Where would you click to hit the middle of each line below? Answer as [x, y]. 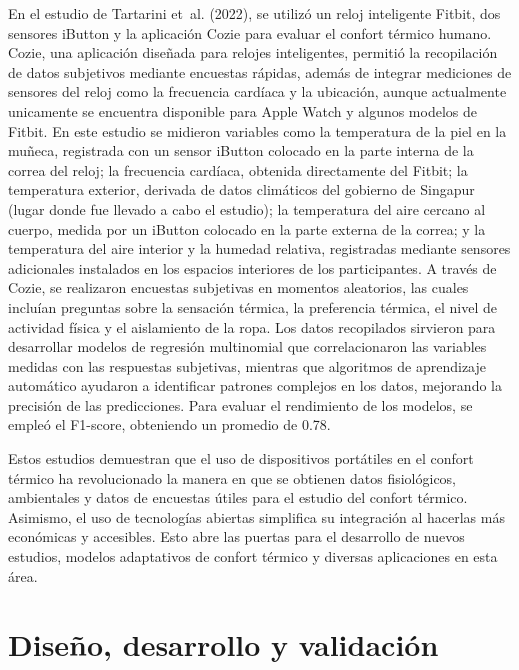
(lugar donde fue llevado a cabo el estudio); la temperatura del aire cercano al [247, 208]
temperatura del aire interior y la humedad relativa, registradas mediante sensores [259, 248]
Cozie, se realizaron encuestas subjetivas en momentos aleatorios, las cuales [238, 287]
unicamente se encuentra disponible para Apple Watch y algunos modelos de [242, 110]
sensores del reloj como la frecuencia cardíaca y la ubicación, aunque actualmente [257, 91]
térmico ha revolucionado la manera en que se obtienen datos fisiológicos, [232, 477]
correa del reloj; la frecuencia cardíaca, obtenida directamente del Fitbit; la [238, 169]
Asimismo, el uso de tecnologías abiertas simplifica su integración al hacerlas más [256, 516]
